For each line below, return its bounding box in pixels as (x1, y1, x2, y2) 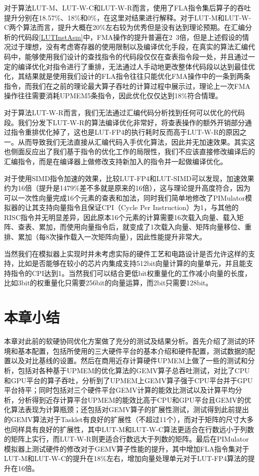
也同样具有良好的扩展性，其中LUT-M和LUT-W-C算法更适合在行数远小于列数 (4, 424, 255, 434)
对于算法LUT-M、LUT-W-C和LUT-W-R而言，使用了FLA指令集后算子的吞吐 (4, 2, 251, 12)
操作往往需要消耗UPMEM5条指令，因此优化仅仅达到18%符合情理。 (4, 90, 222, 101)
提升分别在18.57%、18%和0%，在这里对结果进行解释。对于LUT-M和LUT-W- (4, 12, 251, 22)
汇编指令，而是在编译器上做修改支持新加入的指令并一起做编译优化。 (4, 156, 227, 166)
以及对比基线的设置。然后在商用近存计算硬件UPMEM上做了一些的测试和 (10, 355, 248, 366)
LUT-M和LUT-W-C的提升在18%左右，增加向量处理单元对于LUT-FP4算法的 (4, 453, 248, 464)
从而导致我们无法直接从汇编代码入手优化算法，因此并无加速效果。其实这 (17, 136, 255, 147)
